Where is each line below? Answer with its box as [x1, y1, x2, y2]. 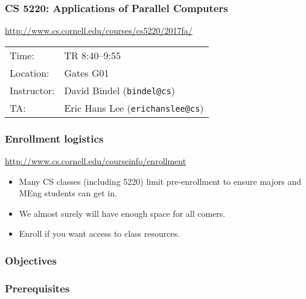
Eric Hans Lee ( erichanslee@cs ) [64, 100, 204, 115]
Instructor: [10, 83, 55, 97]
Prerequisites [5, 280, 70, 295]
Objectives [5, 252, 57, 268]
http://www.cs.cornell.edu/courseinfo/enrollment [5, 155, 186, 167]
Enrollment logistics [5, 130, 104, 146]
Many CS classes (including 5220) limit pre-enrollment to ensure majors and [19, 175, 302, 187]
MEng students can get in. [19, 187, 117, 199]
